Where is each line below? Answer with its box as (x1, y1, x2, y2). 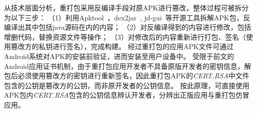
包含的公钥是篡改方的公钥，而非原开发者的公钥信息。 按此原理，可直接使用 (4, 80, 250, 90)
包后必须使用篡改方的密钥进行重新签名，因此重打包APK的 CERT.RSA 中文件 (4, 70, 250, 81)
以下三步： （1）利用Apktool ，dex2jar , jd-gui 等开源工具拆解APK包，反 (10, 12, 251, 22)
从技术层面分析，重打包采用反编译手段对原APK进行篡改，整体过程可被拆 (4, 2, 242, 12)
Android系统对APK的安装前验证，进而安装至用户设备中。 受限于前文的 (4, 51, 234, 61)
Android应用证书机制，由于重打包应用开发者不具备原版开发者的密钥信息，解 (4, 60, 252, 71)
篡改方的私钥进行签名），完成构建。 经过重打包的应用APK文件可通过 (10, 41, 234, 52)
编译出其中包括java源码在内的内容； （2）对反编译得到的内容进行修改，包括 (4, 22, 252, 32)
